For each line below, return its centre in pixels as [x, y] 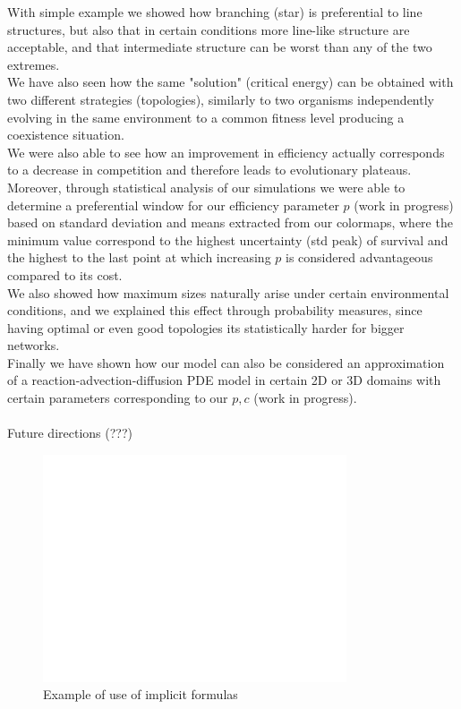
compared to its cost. [65, 274]
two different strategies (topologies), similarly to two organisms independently [221, 99]
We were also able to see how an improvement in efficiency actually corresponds [226, 152]
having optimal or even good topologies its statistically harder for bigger [206, 327]
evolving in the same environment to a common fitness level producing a [206, 117]
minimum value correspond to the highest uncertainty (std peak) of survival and [228, 239]
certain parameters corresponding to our [118, 398]
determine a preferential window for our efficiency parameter [173, 205]
